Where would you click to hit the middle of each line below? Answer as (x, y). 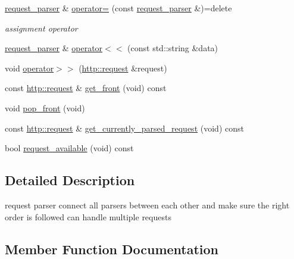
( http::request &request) (123, 68)
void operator (29, 68)
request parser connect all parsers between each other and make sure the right (147, 205)
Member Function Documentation (112, 249)
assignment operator (41, 28)
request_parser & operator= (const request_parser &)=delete (118, 8)
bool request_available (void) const (69, 148)
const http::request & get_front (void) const (86, 88)
